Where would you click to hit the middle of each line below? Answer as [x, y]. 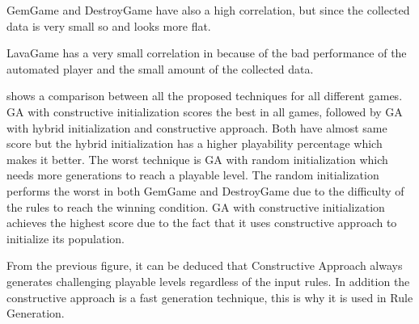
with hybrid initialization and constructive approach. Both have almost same [197, 127]
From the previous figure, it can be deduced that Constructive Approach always [205, 265]
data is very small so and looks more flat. [109, 25]
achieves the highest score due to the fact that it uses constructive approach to [202, 223]
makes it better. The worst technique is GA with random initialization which [197, 159]
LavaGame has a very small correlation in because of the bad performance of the [207, 53]
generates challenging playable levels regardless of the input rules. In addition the [208, 281]
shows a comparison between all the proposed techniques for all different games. [205, 96]
